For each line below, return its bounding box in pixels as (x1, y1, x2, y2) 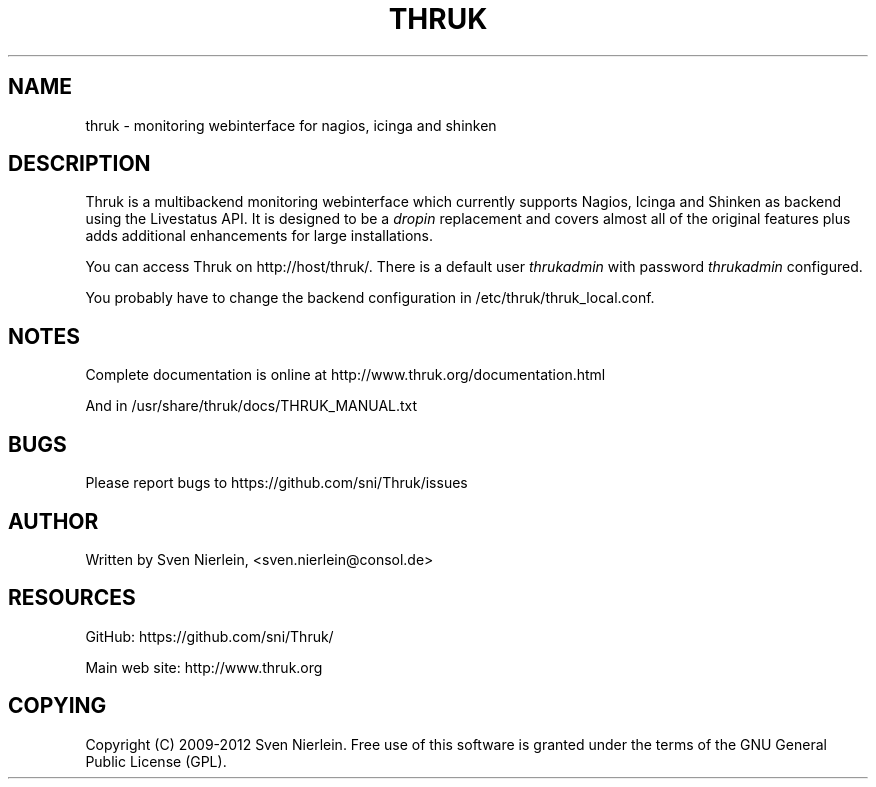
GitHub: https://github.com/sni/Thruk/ (85, 627, 334, 645)
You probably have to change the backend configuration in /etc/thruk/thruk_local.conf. (85, 289, 655, 307)
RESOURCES (8, 585, 136, 611)
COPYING (8, 693, 107, 719)
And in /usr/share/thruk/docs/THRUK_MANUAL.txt (85, 397, 418, 415)
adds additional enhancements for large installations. (85, 227, 434, 245)
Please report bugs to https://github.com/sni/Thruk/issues (85, 474, 468, 492)
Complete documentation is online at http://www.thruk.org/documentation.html (85, 366, 606, 384)
